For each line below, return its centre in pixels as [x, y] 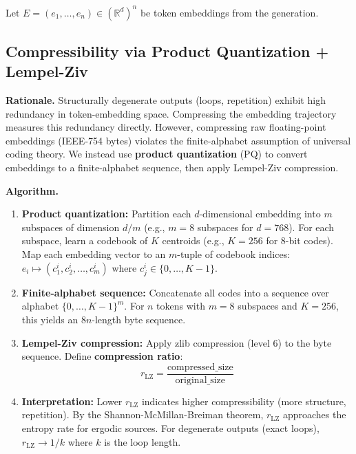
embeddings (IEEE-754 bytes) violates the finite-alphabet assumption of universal [178, 140]
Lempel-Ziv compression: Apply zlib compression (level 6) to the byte [177, 342]
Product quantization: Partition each [106, 214]
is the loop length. [143, 441]
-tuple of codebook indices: [234, 254]
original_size [200, 380]
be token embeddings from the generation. [229, 12]
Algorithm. [32, 190]
